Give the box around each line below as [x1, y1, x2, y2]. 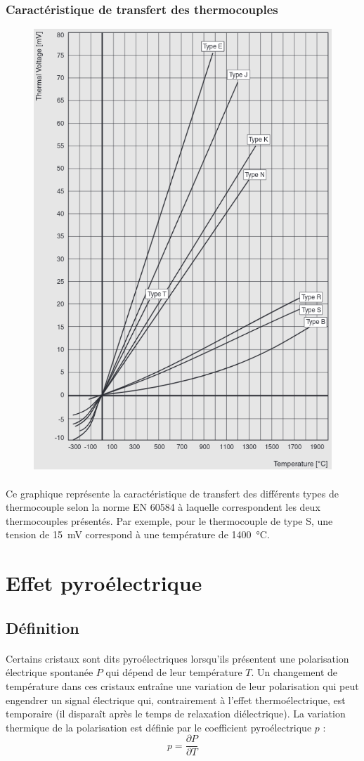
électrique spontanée [6, 665, 93, 679]
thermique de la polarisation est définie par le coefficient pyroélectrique [6, 720, 312, 734]
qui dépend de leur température [105, 665, 242, 679]
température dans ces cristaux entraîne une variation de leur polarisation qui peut [6, 678, 359, 693]
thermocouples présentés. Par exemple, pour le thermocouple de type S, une [6, 513, 333, 528]
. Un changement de [251, 665, 338, 679]
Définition [6, 616, 79, 638]
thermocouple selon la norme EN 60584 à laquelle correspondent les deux [6, 500, 320, 514]
